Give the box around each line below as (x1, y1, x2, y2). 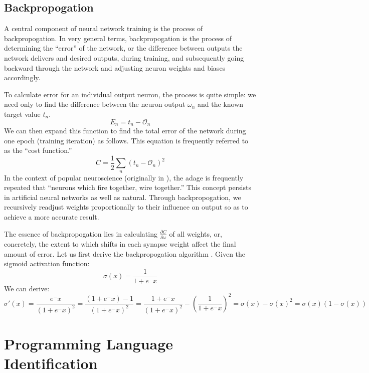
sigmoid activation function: (4, 258, 90, 269)
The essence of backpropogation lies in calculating (4, 228, 157, 239)
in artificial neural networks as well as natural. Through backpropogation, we (4, 192, 241, 202)
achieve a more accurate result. (4, 212, 99, 222)
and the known (198, 99, 244, 109)
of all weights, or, (169, 228, 222, 239)
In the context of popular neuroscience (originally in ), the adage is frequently (4, 172, 244, 182)
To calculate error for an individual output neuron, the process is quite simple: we (4, 89, 256, 99)
